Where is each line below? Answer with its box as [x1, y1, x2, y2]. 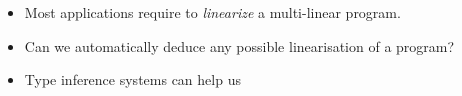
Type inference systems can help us [24, 69, 241, 90]
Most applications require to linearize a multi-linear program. [24, 2, 401, 22]
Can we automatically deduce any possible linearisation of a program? [24, 35, 455, 56]
